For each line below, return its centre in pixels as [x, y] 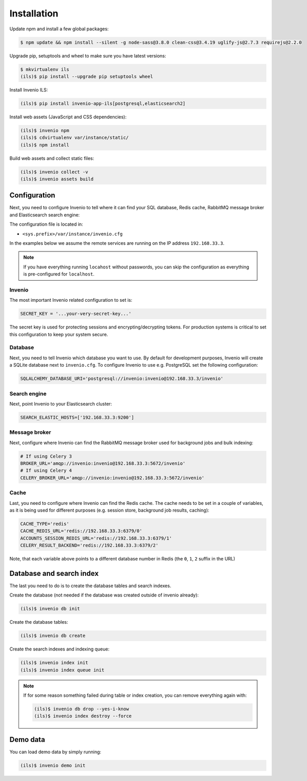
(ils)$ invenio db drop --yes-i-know [82, 709]
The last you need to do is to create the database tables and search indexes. [90, 586]
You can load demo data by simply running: [55, 752]
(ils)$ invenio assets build [57, 179]
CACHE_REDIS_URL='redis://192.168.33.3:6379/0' [81, 531]
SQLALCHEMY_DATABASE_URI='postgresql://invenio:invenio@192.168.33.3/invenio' [122, 379]
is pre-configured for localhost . [59, 274]
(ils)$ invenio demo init [53, 765]
